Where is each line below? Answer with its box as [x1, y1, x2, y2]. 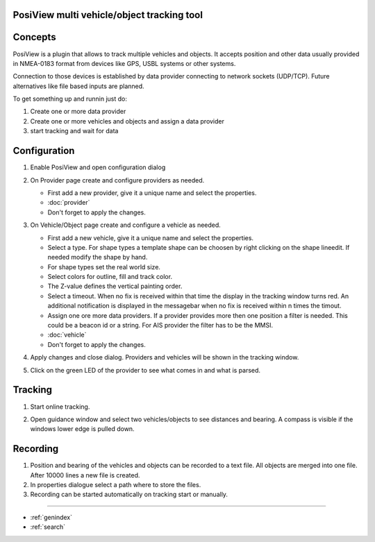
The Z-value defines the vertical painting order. [47, 282, 183, 291]
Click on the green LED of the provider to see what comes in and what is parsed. [30, 366, 260, 374]
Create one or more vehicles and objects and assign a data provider [30, 117, 225, 125]
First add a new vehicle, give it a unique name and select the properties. [47, 233, 253, 242]
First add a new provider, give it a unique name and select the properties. [47, 188, 257, 197]
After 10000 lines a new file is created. [30, 471, 140, 479]
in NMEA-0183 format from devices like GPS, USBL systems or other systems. [12, 59, 236, 67]
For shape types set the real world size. [47, 262, 161, 271]
